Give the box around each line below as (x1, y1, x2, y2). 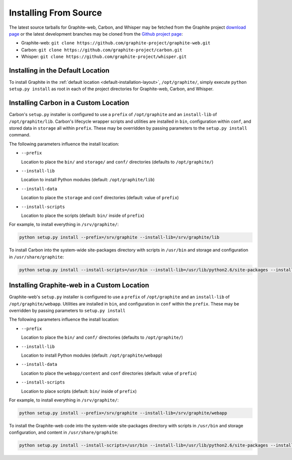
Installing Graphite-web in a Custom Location (9, 281, 149, 289)
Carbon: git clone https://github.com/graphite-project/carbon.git (21, 47, 182, 53)
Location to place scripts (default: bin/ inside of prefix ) (21, 388, 137, 394)
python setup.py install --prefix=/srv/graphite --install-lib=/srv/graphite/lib (19, 234, 220, 240)
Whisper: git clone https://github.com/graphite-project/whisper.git (21, 54, 187, 59)
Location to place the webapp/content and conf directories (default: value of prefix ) (21, 370, 197, 376)
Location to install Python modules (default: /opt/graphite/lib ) (21, 177, 155, 183)
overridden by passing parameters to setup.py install (9, 307, 126, 314)
